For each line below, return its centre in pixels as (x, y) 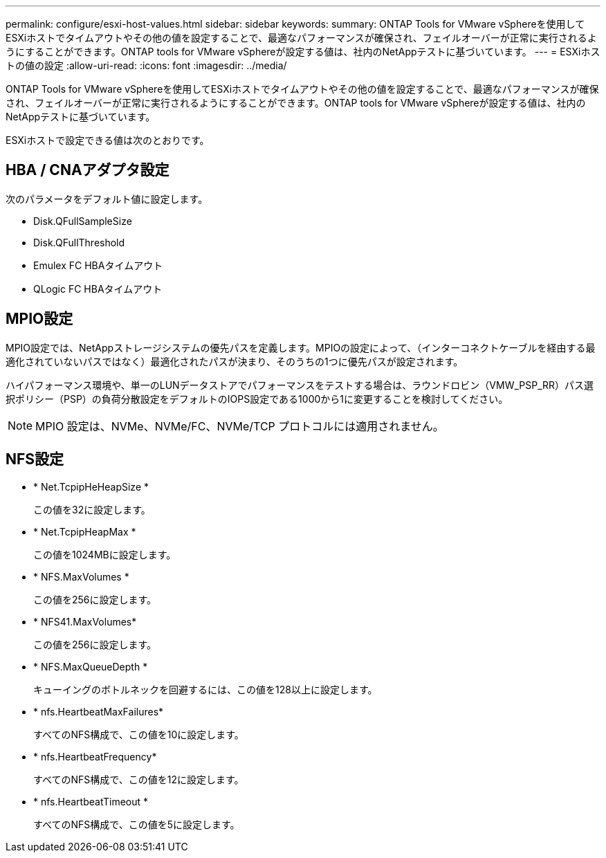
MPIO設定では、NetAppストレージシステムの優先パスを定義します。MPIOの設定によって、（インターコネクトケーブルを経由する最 (301, 347)
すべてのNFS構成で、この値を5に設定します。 (137, 824)
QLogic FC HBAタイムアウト (98, 289)
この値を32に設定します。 (92, 509)
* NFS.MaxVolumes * (81, 576)
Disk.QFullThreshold (79, 242)
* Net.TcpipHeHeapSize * (91, 486)
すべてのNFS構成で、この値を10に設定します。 (139, 734)
